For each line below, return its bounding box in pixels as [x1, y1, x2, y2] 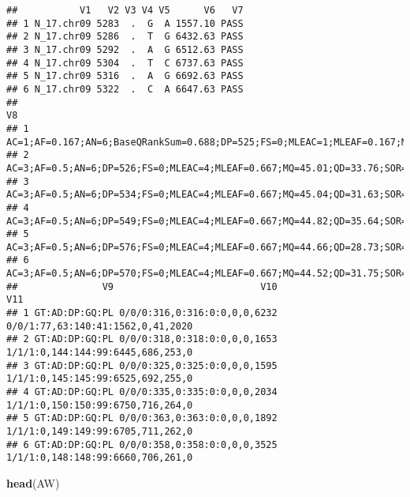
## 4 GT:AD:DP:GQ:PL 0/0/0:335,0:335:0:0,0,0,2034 [6, 386, 278, 398]
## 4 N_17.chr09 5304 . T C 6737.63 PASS [6, 57, 244, 69]
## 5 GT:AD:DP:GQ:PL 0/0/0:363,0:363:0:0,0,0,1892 [6, 412, 278, 424]
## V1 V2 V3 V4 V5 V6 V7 [6, 5, 244, 16]
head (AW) [6, 474, 60, 491]
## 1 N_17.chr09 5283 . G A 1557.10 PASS [6, 17, 244, 29]
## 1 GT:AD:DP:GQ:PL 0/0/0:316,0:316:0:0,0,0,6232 [6, 307, 278, 319]
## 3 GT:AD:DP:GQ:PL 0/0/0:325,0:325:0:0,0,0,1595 [6, 360, 278, 371]
